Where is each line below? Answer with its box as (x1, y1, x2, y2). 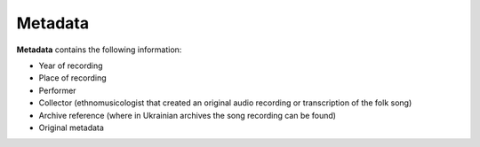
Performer (38, 85, 76, 96)
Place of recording (38, 73, 107, 83)
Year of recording (38, 60, 103, 71)
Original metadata (38, 122, 104, 133)
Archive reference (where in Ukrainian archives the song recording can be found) (38, 110, 337, 120)
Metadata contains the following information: (16, 44, 182, 55)
